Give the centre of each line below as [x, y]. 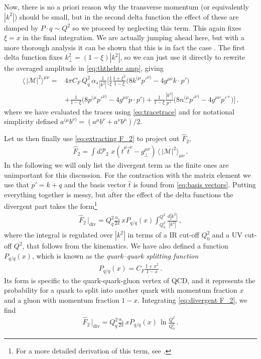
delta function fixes [33, 57]
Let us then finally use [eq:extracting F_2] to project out [92, 138]
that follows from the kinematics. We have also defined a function [127, 246]
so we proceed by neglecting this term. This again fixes [157, 27]
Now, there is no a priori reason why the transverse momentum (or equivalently [126, 7]
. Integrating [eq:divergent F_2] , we [192, 300]
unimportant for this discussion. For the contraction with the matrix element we [127, 174]
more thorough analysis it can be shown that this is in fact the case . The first [124, 47]
